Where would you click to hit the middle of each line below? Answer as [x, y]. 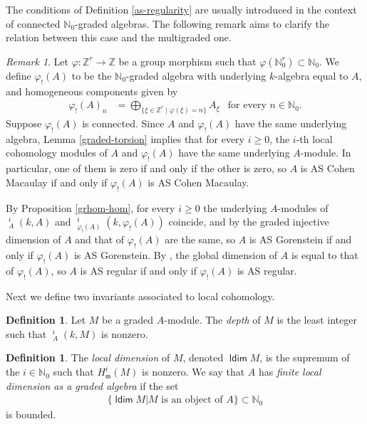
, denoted [203, 357]
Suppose [24, 123]
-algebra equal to [311, 75]
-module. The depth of [212, 320]
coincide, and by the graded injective [249, 222]
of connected [33, 23]
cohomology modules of [57, 153]
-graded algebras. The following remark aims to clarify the [202, 23]
